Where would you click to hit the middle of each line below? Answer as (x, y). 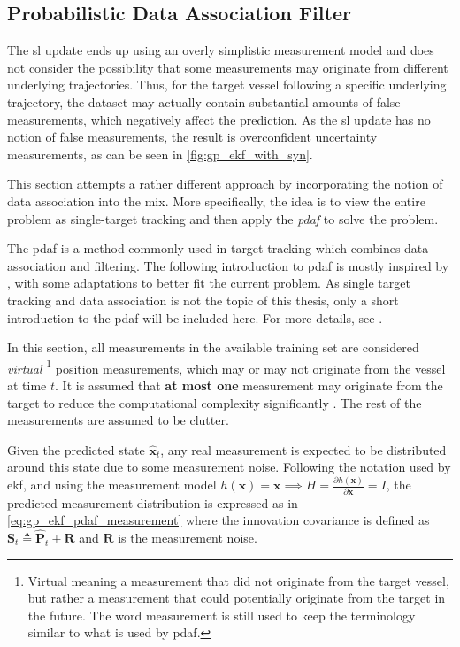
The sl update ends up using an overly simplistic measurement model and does (221, 50)
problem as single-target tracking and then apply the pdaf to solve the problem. (223, 218)
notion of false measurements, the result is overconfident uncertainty (192, 137)
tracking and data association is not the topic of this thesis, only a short (203, 300)
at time (27, 385)
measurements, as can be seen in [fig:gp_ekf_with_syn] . (160, 154)
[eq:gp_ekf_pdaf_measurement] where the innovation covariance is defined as (218, 520)
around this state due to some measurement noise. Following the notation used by (229, 467)
